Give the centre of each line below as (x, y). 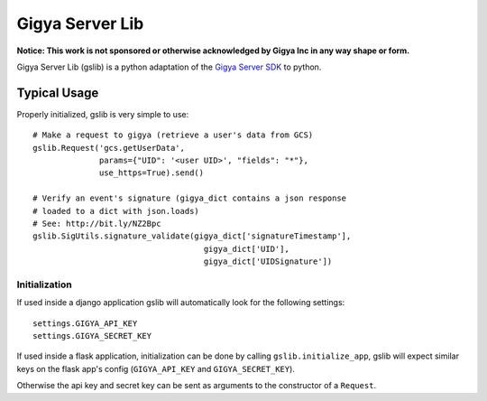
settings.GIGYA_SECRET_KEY (92, 336)
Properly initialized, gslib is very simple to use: (103, 114)
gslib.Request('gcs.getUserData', (109, 148)
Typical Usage (58, 93)
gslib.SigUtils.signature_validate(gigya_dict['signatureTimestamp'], (192, 236)
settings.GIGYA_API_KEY (85, 323)
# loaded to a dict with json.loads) (116, 211)
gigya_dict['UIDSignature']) (268, 261)
